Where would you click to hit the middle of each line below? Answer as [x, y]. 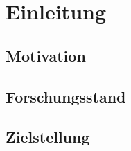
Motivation [46, 55]
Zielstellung [48, 137]
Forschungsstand [66, 96]
